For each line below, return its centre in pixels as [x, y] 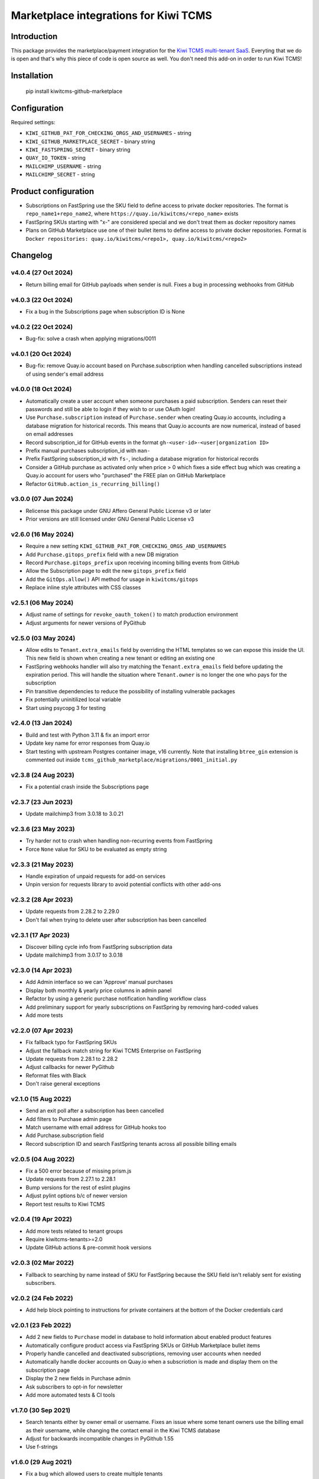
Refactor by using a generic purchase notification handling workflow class [116, 999]
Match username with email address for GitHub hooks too [96, 1128]
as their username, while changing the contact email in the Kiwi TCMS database [123, 1430]
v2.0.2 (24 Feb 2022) [42, 1298]
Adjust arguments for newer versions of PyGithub [86, 623]
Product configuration [53, 191]
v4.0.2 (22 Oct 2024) [42, 327]
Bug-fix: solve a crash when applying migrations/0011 [91, 339]
